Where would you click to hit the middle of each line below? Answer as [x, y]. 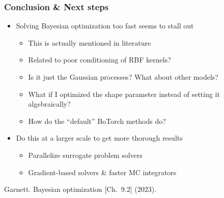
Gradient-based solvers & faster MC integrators [102, 172]
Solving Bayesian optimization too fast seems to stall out [105, 26]
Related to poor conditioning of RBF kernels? [100, 60]
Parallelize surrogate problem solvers [85, 155]
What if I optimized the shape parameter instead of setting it [124, 94]
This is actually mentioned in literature [90, 42]
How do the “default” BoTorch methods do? [97, 121]
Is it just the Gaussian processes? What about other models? [123, 77]
